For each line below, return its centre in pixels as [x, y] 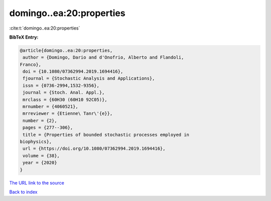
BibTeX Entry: [24, 37]
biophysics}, [36, 142]
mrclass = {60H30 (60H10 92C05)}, [65, 99]
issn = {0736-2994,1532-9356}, [61, 85]
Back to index [23, 192]
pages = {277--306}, [48, 128]
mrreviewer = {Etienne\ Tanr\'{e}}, [68, 114]
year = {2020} [40, 163]
